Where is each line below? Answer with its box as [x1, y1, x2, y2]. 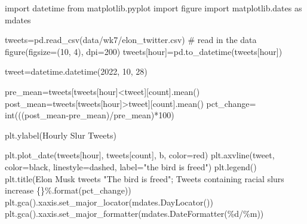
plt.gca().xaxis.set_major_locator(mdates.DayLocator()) [5, 195, 213, 208]
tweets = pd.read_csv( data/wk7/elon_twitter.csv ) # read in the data [5, 33, 257, 46]
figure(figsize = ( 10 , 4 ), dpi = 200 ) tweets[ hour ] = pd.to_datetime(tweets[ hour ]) [5, 45, 283, 57]
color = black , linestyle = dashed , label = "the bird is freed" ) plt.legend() [5, 160, 257, 173]
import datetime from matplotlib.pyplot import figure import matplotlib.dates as [5, 2, 302, 14]
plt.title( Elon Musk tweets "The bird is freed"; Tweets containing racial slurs [5, 172, 284, 185]
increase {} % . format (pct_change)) [5, 184, 131, 197]
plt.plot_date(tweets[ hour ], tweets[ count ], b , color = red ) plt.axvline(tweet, [5, 149, 275, 161]
